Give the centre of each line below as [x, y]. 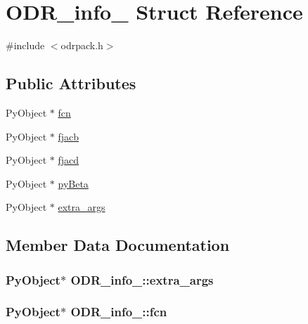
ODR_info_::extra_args [142, 279]
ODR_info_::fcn [119, 312]
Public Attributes [71, 83]
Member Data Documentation [118, 245]
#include [25, 45]
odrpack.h [82, 45]
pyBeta [73, 183]
